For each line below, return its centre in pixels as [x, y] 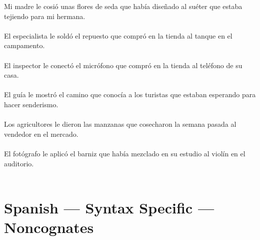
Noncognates [49, 227]
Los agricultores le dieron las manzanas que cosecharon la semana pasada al [120, 124]
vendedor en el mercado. [41, 134]
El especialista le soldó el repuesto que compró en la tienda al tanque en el [118, 35]
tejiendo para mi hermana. [45, 16]
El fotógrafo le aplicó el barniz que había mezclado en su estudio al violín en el [125, 153]
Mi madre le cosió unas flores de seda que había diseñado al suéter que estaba [123, 6]
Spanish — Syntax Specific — [109, 207]
